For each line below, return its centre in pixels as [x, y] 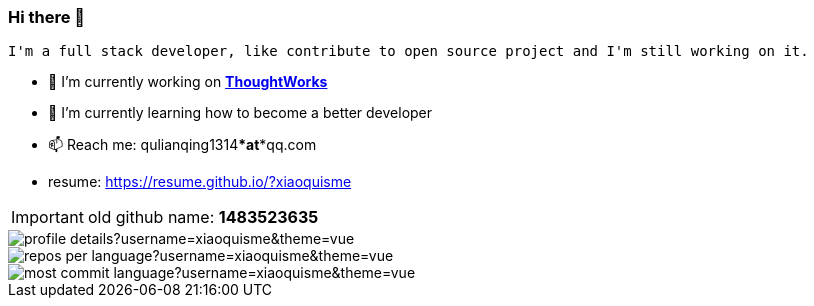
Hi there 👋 [47, 17]
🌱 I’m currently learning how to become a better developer [240, 113]
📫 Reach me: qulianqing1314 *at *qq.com [182, 145]
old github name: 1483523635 [203, 217]
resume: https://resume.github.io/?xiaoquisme [200, 182]
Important [47, 217]
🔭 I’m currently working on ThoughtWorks [188, 82]
